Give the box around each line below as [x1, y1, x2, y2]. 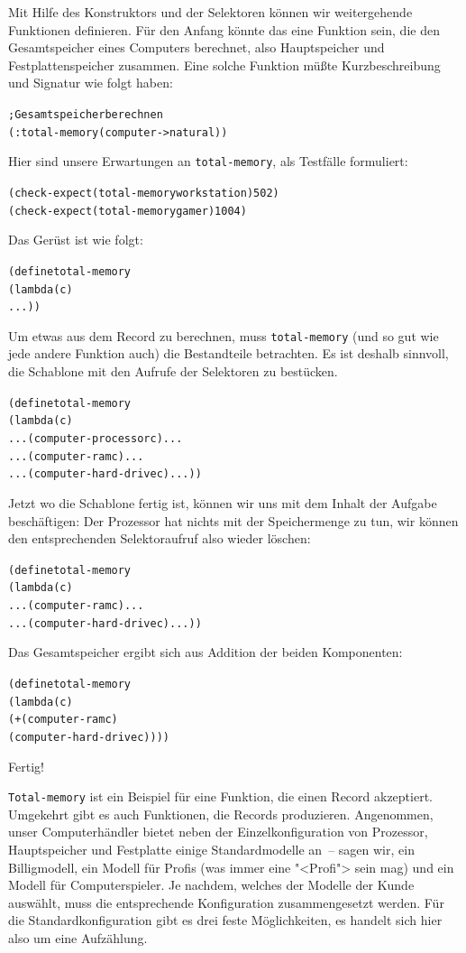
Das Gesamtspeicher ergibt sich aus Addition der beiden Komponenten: [8, 643, 403, 662]
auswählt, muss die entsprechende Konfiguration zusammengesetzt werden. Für [8, 893, 444, 911]
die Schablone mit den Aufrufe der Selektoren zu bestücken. [8, 362, 338, 381]
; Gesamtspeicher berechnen [8, 107, 163, 121]
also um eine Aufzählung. [8, 928, 148, 947]
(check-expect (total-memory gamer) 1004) [8, 204, 247, 217]
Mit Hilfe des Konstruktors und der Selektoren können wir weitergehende [8, 3, 413, 21]
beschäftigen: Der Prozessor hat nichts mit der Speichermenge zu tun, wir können [8, 511, 459, 530]
